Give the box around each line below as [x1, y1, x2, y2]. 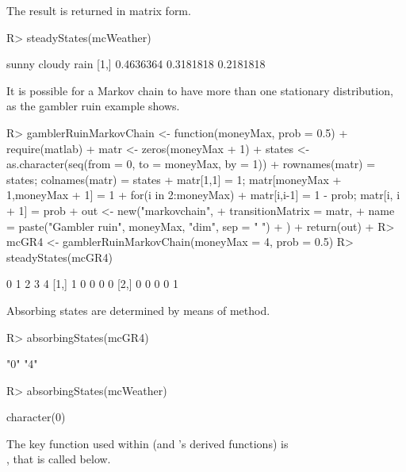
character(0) [6, 409, 66, 425]
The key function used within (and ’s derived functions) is [6, 435, 289, 451]
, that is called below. [6, 451, 111, 467]
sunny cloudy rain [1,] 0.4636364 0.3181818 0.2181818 [6, 56, 266, 72]
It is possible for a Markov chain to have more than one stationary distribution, [6, 82, 393, 98]
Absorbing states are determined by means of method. [6, 301, 270, 318]
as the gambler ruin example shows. [6, 98, 180, 114]
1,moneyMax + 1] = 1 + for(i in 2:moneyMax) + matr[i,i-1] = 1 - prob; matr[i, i [6, 186, 400, 203]
